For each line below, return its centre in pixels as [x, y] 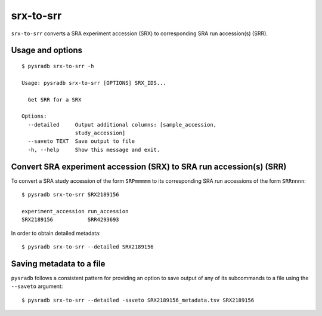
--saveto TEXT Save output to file [81, 141]
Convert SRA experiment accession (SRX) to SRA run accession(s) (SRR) [149, 166]
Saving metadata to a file [58, 264]
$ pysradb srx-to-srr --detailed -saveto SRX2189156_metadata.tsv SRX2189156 [138, 300]
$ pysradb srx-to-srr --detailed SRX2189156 [88, 247]
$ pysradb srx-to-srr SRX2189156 [70, 195]
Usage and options [47, 50]
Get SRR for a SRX [55, 99]
